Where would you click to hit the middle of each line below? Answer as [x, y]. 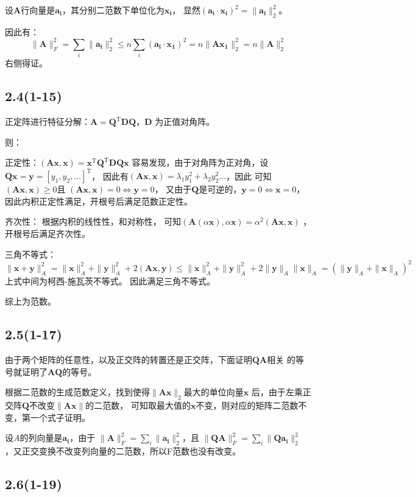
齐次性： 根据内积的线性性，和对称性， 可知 [93, 221]
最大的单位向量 [213, 392]
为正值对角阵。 [185, 122]
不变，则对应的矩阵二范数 [247, 405]
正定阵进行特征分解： [48, 122]
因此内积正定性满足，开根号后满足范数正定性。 [99, 201]
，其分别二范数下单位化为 [113, 10]
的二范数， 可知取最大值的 [138, 405]
